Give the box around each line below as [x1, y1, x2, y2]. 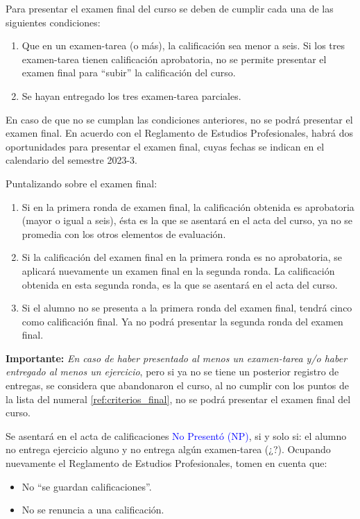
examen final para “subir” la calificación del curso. [22, 65, 236, 80]
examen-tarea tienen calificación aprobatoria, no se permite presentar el [22, 51, 327, 66]
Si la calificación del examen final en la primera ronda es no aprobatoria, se [22, 250, 342, 264]
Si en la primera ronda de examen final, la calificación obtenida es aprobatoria [22, 199, 354, 214]
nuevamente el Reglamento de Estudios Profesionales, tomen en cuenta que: [6, 456, 327, 470]
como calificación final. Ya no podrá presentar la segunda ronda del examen [22, 314, 343, 328]
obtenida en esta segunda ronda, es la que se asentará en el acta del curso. [22, 277, 338, 291]
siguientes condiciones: [6, 15, 101, 29]
